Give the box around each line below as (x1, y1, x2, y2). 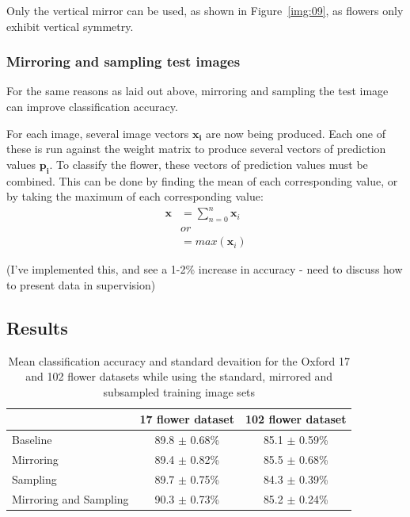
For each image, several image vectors (6, 124, 189, 141)
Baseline (12, 431, 52, 448)
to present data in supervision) (6, 276, 156, 293)
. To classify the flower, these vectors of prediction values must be (49, 155, 368, 172)
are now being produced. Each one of (205, 124, 385, 141)
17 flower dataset (139, 411, 234, 427)
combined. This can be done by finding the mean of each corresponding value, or (6, 172, 398, 189)
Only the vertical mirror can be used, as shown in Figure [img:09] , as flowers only (6, 2, 404, 18)
